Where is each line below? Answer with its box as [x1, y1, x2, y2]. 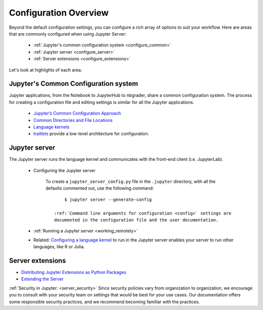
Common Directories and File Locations [33, 117, 113, 123]
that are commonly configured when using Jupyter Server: [9, 31, 127, 37]
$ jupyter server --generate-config [64, 196, 152, 202]
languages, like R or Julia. [33, 244, 85, 250]
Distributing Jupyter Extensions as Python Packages [21, 270, 127, 275]
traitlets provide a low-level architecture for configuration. [33, 131, 150, 136]
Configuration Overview [9, 7, 109, 18]
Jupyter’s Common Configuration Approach [33, 110, 121, 116]
